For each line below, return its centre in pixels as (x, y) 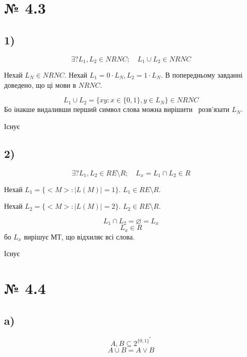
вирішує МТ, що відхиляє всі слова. (79, 236)
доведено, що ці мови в (40, 84)
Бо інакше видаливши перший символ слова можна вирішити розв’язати (117, 109)
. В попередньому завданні (202, 75)
